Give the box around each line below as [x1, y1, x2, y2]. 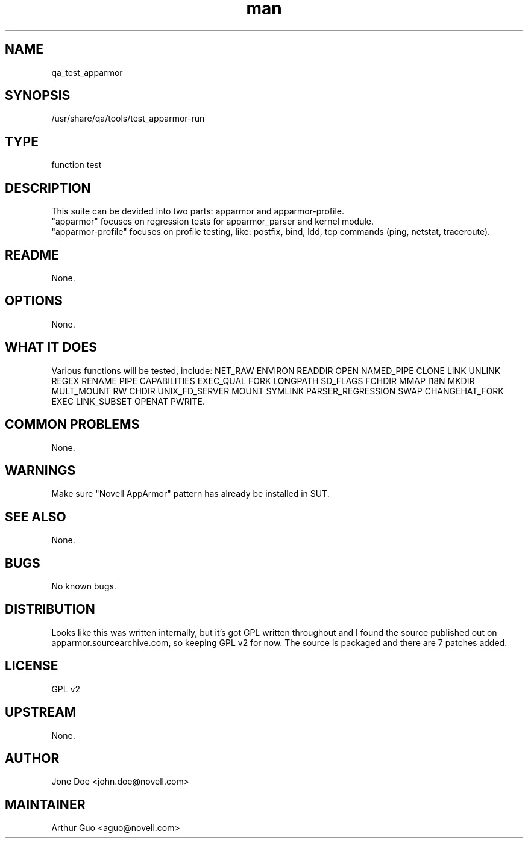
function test [51, 160, 102, 170]
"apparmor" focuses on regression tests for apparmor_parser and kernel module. [51, 216, 374, 227]
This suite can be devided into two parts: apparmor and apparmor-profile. [51, 206, 344, 217]
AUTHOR [5, 750, 60, 766]
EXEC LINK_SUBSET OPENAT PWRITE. [51, 396, 205, 406]
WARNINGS [5, 462, 76, 478]
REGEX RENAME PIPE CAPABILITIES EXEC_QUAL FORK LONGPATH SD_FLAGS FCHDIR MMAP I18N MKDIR [51, 375, 475, 386]
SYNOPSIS [5, 88, 71, 104]
